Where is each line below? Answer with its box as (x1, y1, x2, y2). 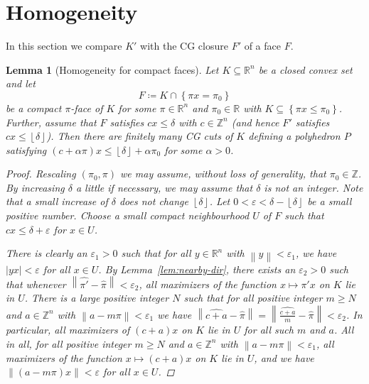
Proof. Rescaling (6, 166, 76, 181)
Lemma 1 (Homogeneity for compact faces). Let (6, 62, 219, 77)
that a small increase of (6, 194, 108, 209)
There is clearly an (6, 246, 87, 260)
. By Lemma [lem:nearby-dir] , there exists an (98, 261, 296, 276)
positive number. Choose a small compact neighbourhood (6, 208, 250, 223)
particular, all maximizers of (6, 322, 130, 336)
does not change (119, 194, 188, 209)
